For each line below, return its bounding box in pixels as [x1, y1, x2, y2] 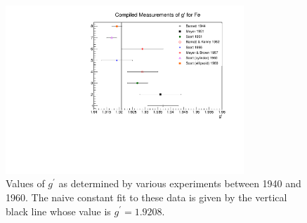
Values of [6, 176, 45, 191]
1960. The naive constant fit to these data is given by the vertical [6, 189, 287, 204]
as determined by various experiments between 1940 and [58, 176, 301, 191]
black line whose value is [6, 203, 111, 218]
